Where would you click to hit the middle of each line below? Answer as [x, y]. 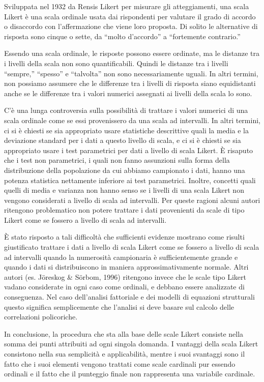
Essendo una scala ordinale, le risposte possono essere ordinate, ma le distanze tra [132, 53]
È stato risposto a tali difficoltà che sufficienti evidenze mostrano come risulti [124, 237]
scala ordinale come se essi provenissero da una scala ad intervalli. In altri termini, [132, 120]
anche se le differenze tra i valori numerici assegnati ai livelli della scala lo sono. [128, 93]
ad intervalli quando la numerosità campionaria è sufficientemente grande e [121, 257]
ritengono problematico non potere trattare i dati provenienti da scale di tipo [124, 210]
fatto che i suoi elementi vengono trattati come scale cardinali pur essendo [120, 363]
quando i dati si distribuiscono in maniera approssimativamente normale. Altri [126, 267]
